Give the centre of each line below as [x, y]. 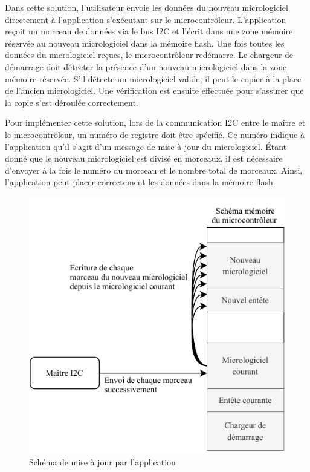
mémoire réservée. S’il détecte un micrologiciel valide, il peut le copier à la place [153, 78]
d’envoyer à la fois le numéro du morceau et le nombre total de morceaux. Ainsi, [154, 170]
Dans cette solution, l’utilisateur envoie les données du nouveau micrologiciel [147, 7]
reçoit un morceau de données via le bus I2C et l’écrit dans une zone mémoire [149, 31]
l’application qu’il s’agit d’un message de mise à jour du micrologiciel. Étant [146, 146]
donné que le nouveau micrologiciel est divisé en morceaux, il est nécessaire [144, 158]
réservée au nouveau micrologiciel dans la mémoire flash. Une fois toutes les [145, 43]
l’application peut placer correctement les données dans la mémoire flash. [140, 182]
